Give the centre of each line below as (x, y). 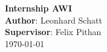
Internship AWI (39, 8)
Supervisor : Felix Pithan (53, 32)
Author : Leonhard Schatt (53, 20)
